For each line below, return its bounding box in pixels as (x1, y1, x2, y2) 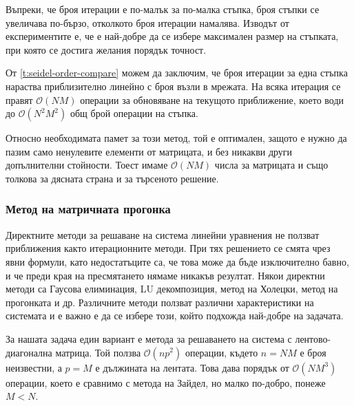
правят (6, 92, 33, 107)
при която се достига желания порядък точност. (6, 42, 207, 56)
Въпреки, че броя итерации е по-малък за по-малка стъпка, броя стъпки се (6, 2, 320, 16)
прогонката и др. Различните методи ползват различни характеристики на (6, 295, 314, 309)
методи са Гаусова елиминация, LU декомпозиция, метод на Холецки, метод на (6, 281, 338, 296)
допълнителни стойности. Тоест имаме (6, 158, 168, 172)
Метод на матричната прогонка (6, 200, 171, 217)
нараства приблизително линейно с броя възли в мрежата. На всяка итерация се (6, 78, 341, 93)
